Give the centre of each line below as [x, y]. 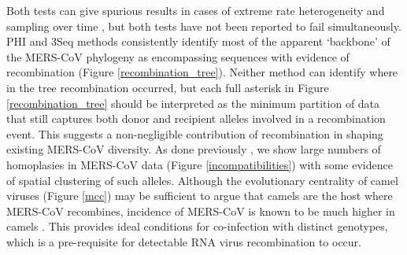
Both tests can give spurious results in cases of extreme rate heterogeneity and [196, 10]
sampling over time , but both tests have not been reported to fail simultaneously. [204, 26]
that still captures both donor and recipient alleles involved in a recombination [196, 118]
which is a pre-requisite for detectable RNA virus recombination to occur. [184, 241]
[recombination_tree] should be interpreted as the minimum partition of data [193, 103]
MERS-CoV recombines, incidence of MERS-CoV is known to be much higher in [201, 211]
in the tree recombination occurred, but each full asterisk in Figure [168, 87]
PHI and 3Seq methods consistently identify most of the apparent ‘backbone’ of [198, 41]
